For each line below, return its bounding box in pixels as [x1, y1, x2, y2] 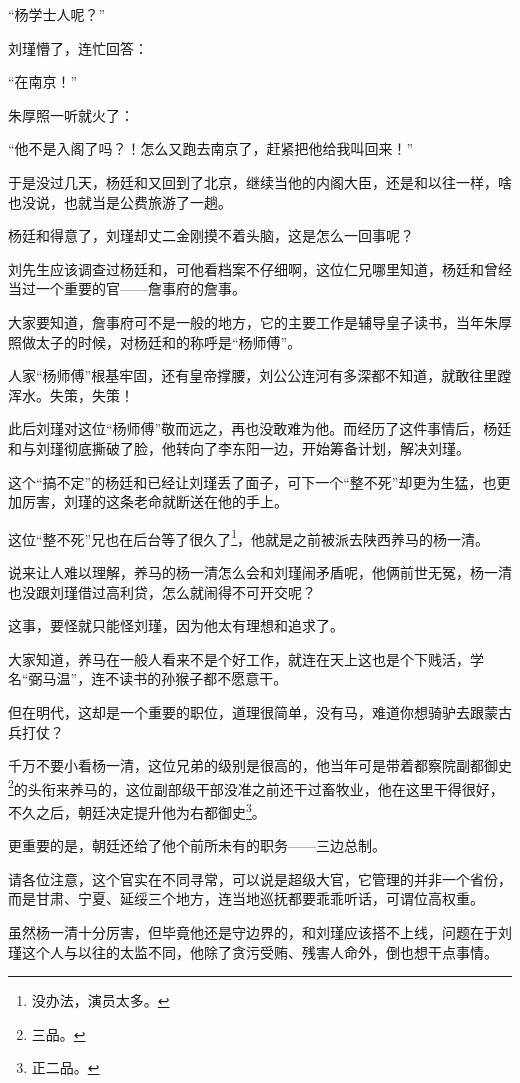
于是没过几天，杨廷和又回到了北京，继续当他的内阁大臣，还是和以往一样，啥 [8, 171, 512, 192]
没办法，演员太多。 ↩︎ [31, 990, 170, 1011]
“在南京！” [8, 71, 78, 92]
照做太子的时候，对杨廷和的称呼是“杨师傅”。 [8, 331, 302, 352]
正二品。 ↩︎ [31, 1057, 100, 1078]
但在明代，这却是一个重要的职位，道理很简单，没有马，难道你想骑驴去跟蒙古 [8, 701, 512, 722]
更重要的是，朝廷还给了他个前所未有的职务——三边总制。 [8, 835, 386, 856]
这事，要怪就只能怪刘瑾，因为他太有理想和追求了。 [8, 615, 344, 636]
